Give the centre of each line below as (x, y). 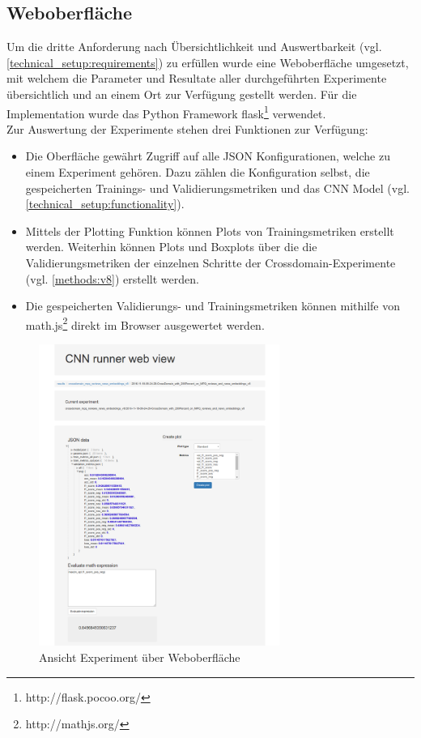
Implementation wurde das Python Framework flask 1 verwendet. (166, 112)
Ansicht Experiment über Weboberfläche (140, 657)
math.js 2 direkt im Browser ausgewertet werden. (145, 323)
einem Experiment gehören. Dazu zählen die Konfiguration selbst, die (198, 172)
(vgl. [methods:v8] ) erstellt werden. (112, 278)
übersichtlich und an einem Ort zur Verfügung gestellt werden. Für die (182, 94)
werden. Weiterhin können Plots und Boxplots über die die (171, 247)
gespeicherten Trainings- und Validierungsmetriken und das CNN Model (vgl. (217, 188)
